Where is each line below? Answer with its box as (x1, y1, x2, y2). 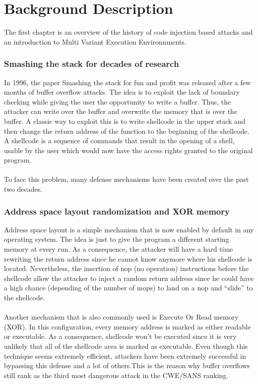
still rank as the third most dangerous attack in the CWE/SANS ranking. (4, 370, 229, 380)
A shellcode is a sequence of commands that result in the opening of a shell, (4, 135, 235, 146)
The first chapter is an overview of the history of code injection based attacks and (4, 27, 253, 37)
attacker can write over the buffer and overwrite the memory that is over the (4, 106, 238, 116)
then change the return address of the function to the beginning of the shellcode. (4, 125, 250, 136)
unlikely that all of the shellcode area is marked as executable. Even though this (4, 341, 248, 351)
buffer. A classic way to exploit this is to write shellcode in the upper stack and (4, 115, 246, 126)
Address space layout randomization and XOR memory (4, 205, 230, 217)
